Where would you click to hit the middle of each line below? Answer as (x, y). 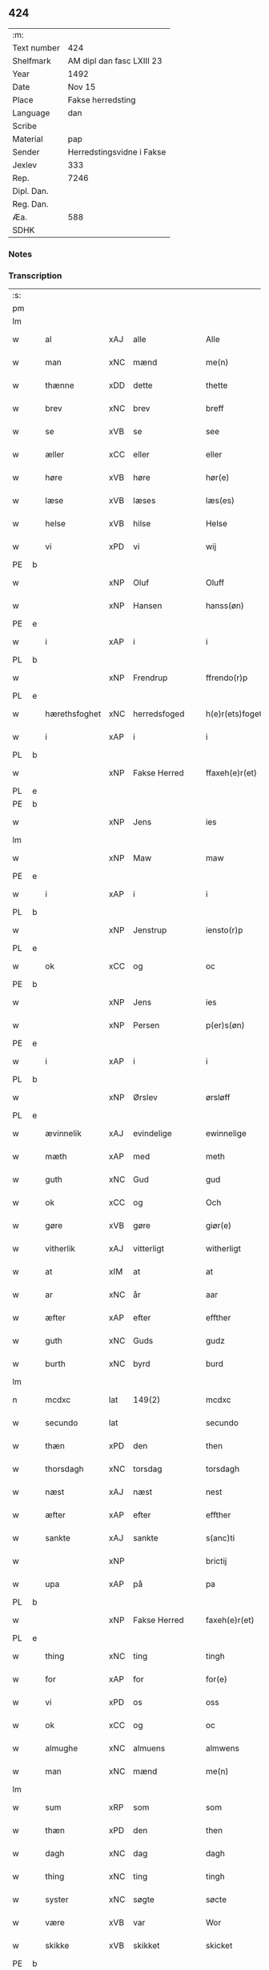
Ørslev (145, 1098)
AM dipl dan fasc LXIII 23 (115, 61)
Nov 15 (82, 87)
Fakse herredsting (102, 99)
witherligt (223, 1249)
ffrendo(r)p (227, 678)
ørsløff (218, 1098)
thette (217, 385)
